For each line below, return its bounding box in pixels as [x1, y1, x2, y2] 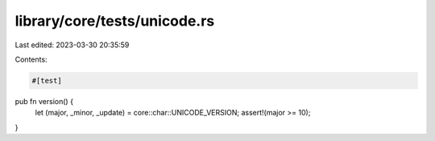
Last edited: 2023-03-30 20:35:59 [14, 40, 130, 50]
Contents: [14, 54, 48, 64]
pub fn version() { [14, 96, 74, 106]
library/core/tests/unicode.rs [14, 12, 215, 30]
